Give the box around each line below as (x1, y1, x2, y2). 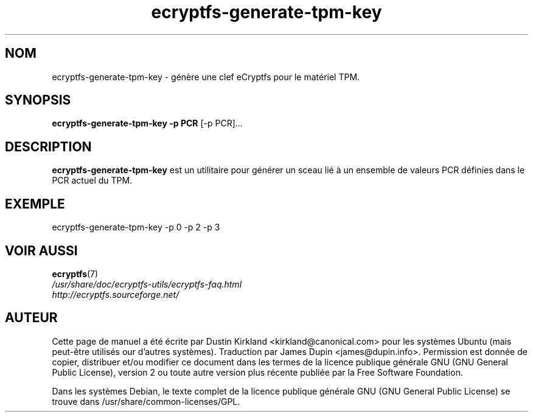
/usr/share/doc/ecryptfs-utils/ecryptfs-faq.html (52, 278, 242, 289)
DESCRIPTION (5, 139, 92, 154)
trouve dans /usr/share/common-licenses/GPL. (52, 396, 240, 407)
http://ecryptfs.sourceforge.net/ (52, 289, 179, 300)
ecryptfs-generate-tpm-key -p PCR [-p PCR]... (52, 118, 243, 129)
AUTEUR (5, 310, 58, 326)
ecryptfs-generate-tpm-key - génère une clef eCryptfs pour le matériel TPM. (52, 71, 360, 82)
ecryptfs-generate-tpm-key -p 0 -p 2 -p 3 (52, 222, 220, 233)
